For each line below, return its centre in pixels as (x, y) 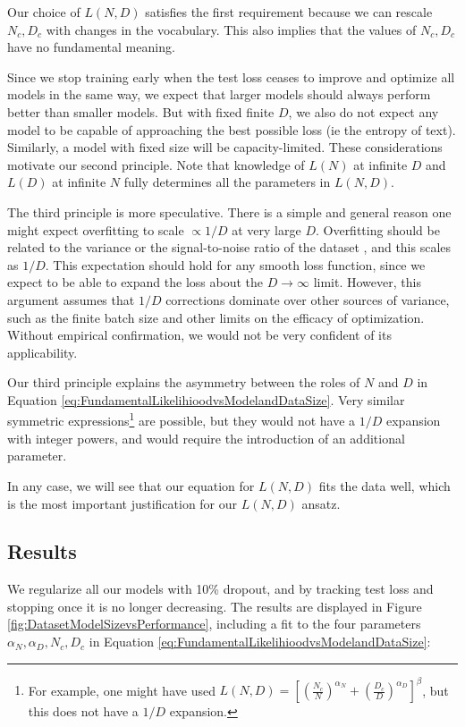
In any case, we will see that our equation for (131, 485)
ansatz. (321, 503)
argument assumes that (71, 299)
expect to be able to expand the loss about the (135, 282)
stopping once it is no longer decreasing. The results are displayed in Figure (215, 606)
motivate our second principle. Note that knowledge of (156, 164)
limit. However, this (367, 282)
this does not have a (83, 711)
